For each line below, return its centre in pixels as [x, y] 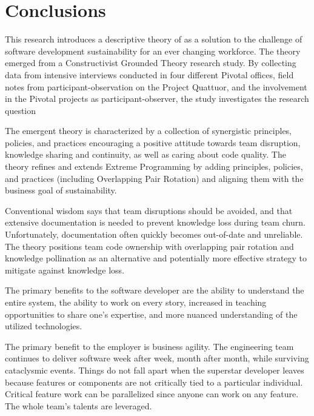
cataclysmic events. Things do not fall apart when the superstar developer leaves [155, 370]
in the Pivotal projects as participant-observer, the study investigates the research [157, 99]
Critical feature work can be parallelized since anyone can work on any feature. [152, 394]
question [21, 110]
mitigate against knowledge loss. [65, 270]
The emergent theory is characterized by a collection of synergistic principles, [149, 131]
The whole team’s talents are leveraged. [78, 405]
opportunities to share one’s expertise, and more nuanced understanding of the [151, 314]
